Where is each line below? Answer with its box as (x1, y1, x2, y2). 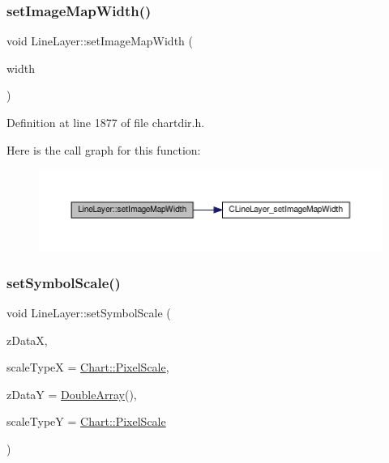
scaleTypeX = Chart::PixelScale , (6, 359, 169, 376)
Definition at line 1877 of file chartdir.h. (6, 114, 205, 130)
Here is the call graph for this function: (6, 141, 201, 158)
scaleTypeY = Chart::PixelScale (6, 413, 166, 430)
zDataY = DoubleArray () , (6, 385, 137, 402)
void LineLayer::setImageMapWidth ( (6, 32, 193, 49)
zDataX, (6, 331, 48, 348)
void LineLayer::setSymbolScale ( (6, 304, 171, 321)
